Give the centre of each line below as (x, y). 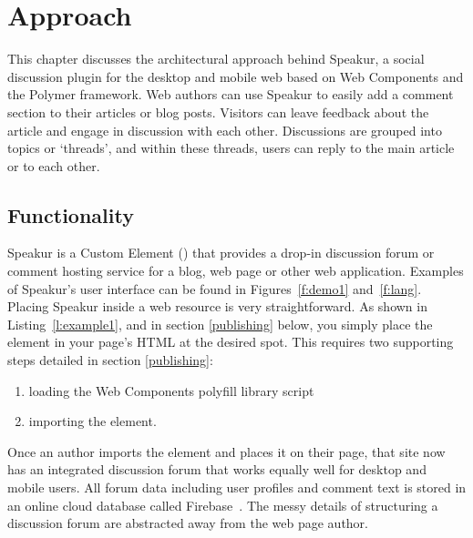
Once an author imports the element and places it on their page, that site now (226, 451)
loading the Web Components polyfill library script (171, 390)
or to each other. (54, 165)
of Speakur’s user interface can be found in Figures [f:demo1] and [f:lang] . (215, 288)
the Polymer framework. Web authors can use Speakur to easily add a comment (231, 94)
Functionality (71, 214)
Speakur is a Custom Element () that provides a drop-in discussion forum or (221, 253)
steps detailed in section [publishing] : (110, 360)
